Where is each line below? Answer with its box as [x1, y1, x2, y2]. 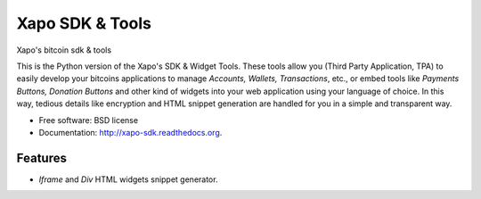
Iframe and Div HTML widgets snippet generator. [38, 174, 218, 185]
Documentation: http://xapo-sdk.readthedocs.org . [38, 127, 223, 137]
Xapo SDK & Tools [16, 13, 151, 33]
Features [16, 150, 67, 165]
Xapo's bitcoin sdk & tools [16, 45, 111, 55]
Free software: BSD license [38, 114, 138, 125]
